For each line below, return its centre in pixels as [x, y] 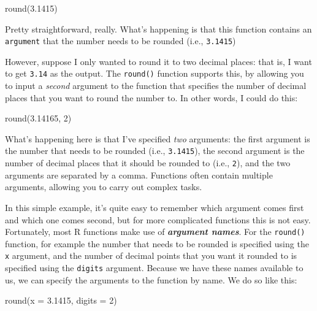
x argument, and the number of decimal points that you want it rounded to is [151, 255]
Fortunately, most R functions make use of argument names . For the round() [155, 232]
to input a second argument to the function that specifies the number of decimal [156, 86]
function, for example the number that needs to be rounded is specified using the [157, 243]
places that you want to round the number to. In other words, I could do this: [151, 97]
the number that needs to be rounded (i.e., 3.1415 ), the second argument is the [155, 151]
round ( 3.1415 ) [31, 8]
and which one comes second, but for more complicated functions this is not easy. [158, 219]
